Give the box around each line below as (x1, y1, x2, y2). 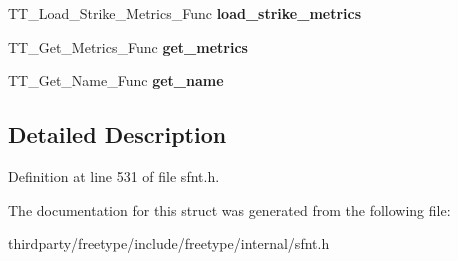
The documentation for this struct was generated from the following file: (8, 199, 451, 220)
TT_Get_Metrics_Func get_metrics (8, 36, 248, 57)
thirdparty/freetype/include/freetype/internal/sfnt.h (8, 233, 330, 254)
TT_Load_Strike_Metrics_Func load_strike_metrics (8, 3, 362, 23)
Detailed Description (8, 119, 227, 150)
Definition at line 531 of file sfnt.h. (8, 165, 220, 186)
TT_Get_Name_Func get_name (8, 70, 224, 91)
